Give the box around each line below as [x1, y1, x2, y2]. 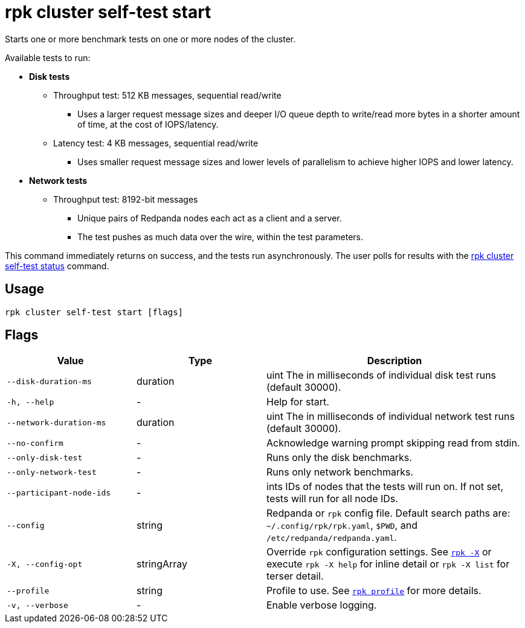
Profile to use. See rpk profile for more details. [266, 584, 482, 597]
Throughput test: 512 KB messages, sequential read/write [53, 90, 282, 100]
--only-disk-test [7, 453, 83, 462]
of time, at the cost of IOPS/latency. [77, 119, 219, 129]
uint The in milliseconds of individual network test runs [266, 410, 515, 423]
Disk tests [29, 71, 70, 82]
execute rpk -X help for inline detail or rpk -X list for [266, 558, 510, 571]
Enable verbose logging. [266, 599, 377, 612]
